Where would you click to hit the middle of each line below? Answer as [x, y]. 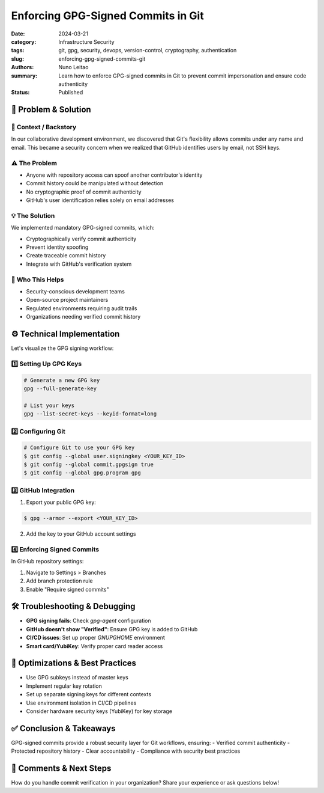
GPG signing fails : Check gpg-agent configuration [88, 621]
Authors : [22, 67]
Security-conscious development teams [76, 291]
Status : [20, 93]
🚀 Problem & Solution [51, 110]
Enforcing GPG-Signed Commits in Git [107, 16]
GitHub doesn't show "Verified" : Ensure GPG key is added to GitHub [112, 629]
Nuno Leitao [73, 67]
